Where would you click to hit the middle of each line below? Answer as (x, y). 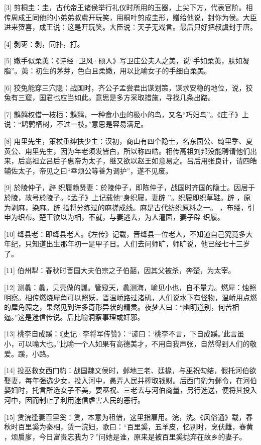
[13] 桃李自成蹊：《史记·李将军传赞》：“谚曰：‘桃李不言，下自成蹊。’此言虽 (124, 334)
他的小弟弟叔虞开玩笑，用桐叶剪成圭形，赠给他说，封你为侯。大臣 (148, 17)
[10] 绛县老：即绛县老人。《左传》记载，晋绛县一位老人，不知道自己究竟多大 (128, 234)
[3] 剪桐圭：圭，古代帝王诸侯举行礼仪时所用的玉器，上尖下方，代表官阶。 (125, 7)
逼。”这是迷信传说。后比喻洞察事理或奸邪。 (74, 317)
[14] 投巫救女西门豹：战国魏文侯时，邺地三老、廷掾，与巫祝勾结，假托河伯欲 (130, 370)
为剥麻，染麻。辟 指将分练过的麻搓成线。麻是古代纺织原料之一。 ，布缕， (126, 207)
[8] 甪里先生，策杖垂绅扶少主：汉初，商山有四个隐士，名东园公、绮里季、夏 (128, 141)
